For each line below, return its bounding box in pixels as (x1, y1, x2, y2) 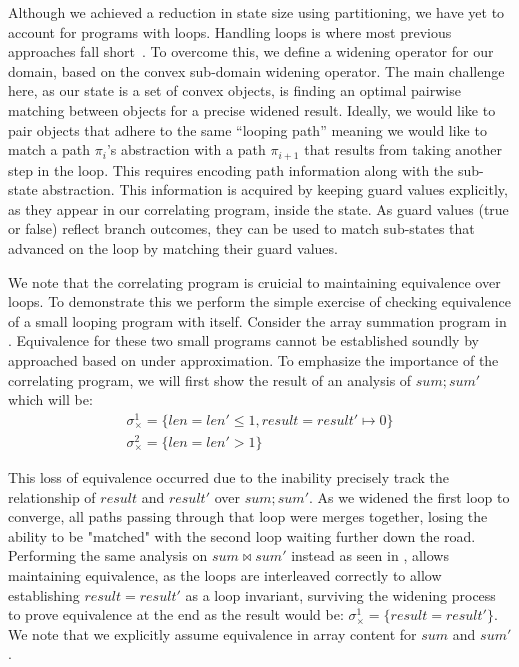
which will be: (8, 389, 93, 410)
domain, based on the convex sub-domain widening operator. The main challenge (8, 60, 505, 81)
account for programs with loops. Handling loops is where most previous (8, 21, 452, 42)
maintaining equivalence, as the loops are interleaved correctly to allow (8, 564, 442, 585)
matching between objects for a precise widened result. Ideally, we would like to (8, 99, 496, 120)
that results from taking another (304, 139, 503, 160)
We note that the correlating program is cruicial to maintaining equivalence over (8, 271, 501, 292)
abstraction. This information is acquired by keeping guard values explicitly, (42, 179, 508, 200)
